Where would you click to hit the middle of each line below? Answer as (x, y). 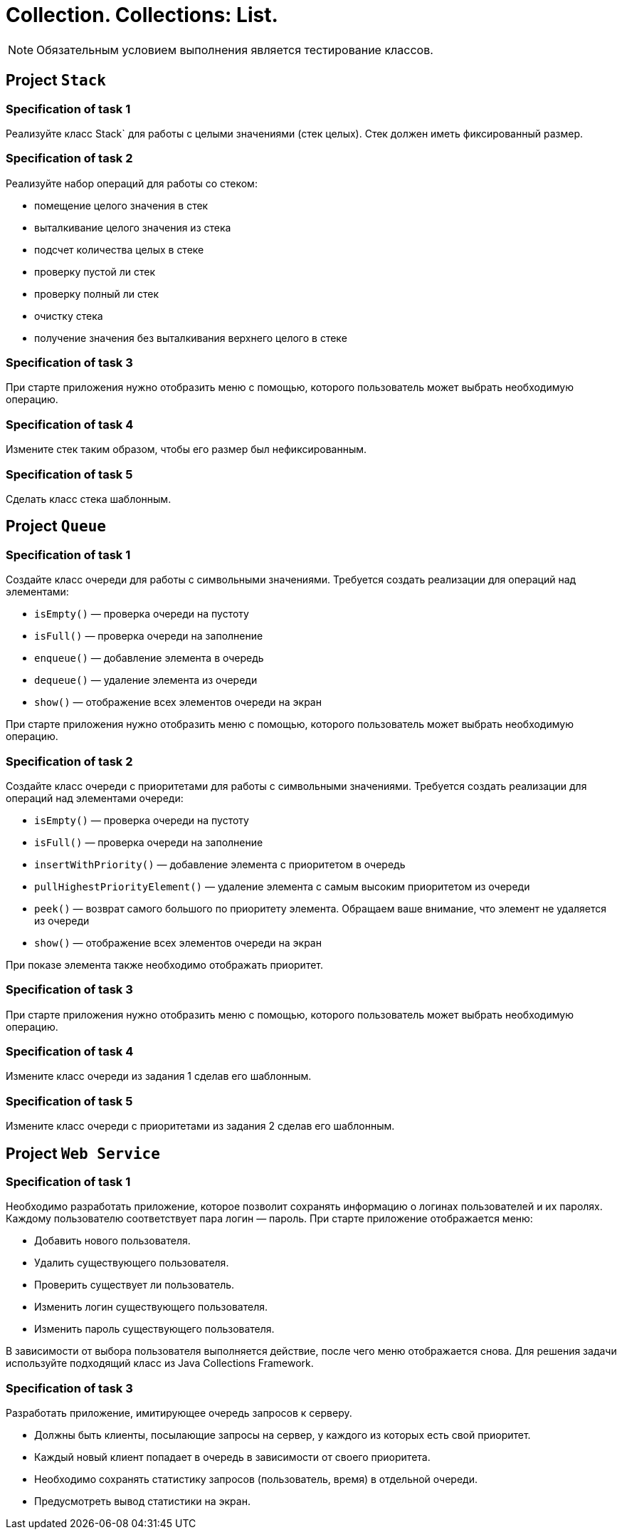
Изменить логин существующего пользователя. (151, 1307)
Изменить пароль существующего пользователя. (154, 1329)
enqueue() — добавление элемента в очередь (149, 658)
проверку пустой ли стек (95, 271)
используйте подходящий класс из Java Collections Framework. (160, 1363)
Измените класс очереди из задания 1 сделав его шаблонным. (159, 1076)
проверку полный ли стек (96, 293)
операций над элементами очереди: (95, 798)
